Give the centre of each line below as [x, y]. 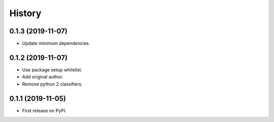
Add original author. [43, 77]
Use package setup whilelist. [52, 70]
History [25, 13]
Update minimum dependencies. [56, 44]
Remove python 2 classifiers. [53, 84]
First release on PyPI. [44, 110]
